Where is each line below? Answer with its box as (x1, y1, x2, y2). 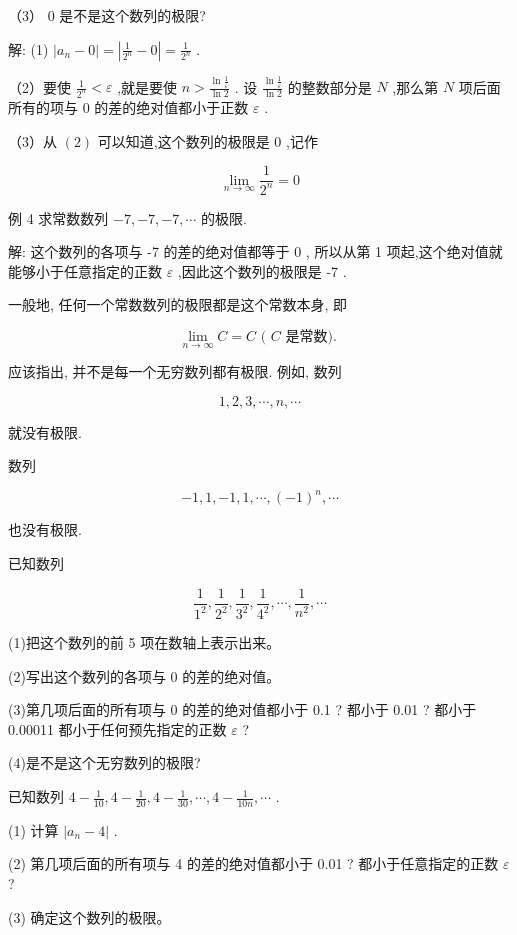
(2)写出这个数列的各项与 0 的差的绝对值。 (8, 665, 281, 686)
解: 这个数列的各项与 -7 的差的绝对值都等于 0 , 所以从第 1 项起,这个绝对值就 (8, 241, 503, 262)
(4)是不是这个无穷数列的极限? (8, 752, 201, 773)
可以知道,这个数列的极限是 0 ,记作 (97, 130, 318, 151)
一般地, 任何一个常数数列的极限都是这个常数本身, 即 (8, 294, 348, 315)
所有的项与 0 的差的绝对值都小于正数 (8, 97, 249, 118)
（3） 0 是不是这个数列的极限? (8, 5, 206, 25)
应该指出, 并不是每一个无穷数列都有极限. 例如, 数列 (8, 361, 342, 382)
